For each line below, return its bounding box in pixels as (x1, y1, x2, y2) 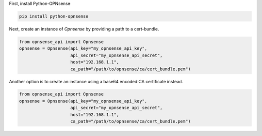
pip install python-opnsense (19, 14, 89, 19)
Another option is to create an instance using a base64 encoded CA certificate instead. (9, 78, 183, 84)
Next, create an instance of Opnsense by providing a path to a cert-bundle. (9, 26, 160, 31)
